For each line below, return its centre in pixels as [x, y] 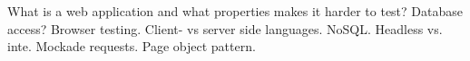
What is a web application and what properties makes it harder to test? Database [235, 11]
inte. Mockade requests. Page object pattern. [132, 46]
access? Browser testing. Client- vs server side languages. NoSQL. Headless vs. [225, 28]
